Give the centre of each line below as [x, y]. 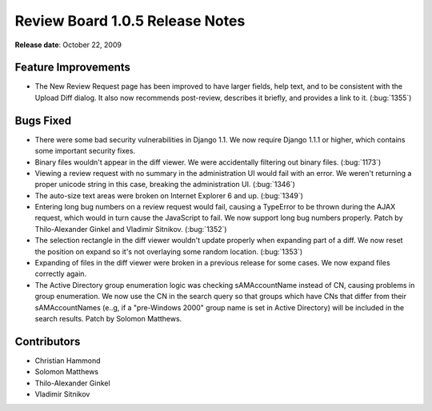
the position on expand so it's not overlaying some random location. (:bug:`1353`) [169, 251]
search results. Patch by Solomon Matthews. [108, 319]
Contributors [48, 341]
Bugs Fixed [43, 120]
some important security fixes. [85, 151]
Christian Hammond [68, 361]
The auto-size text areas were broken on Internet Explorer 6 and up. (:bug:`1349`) [169, 195]
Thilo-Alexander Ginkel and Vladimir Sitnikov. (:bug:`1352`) [131, 229]
